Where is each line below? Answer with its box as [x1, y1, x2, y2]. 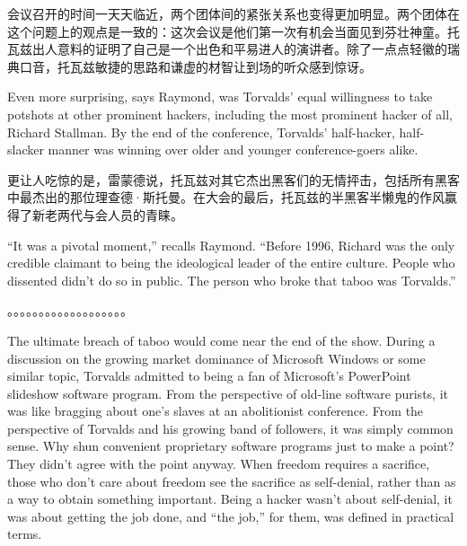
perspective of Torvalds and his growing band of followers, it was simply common [7, 418, 454, 437]
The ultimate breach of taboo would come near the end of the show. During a [7, 330, 436, 349]
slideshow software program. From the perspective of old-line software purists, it [7, 383, 448, 402]
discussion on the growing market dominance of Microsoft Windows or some [7, 348, 426, 367]
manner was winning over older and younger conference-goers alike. [48, 140, 419, 159]
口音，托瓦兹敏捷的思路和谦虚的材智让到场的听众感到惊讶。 [19, 57, 372, 75]
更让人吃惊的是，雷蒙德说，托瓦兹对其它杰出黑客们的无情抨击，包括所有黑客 [7, 170, 460, 189]
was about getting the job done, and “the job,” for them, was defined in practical [7, 506, 454, 525]
